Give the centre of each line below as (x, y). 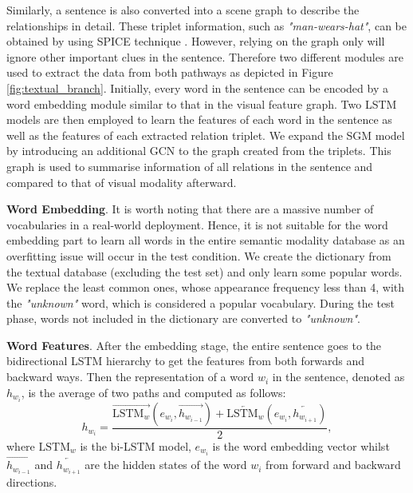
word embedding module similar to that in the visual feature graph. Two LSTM (202, 103)
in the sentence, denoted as (338, 377)
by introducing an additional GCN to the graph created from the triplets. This (199, 151)
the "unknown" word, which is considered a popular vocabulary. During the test (201, 302)
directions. (32, 482)
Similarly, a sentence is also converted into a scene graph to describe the (183, 10)
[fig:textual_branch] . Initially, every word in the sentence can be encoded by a (197, 87)
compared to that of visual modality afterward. (122, 182)
